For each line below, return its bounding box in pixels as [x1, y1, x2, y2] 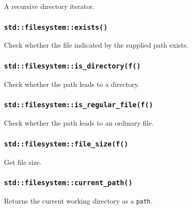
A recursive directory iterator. [4, 1, 95, 11]
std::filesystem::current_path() [4, 179, 133, 187]
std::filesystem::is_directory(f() [4, 62, 141, 70]
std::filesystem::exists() [4, 23, 108, 31]
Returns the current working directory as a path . [4, 195, 152, 206]
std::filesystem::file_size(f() [4, 139, 129, 148]
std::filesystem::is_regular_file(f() [4, 101, 153, 109]
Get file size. [4, 156, 42, 167]
